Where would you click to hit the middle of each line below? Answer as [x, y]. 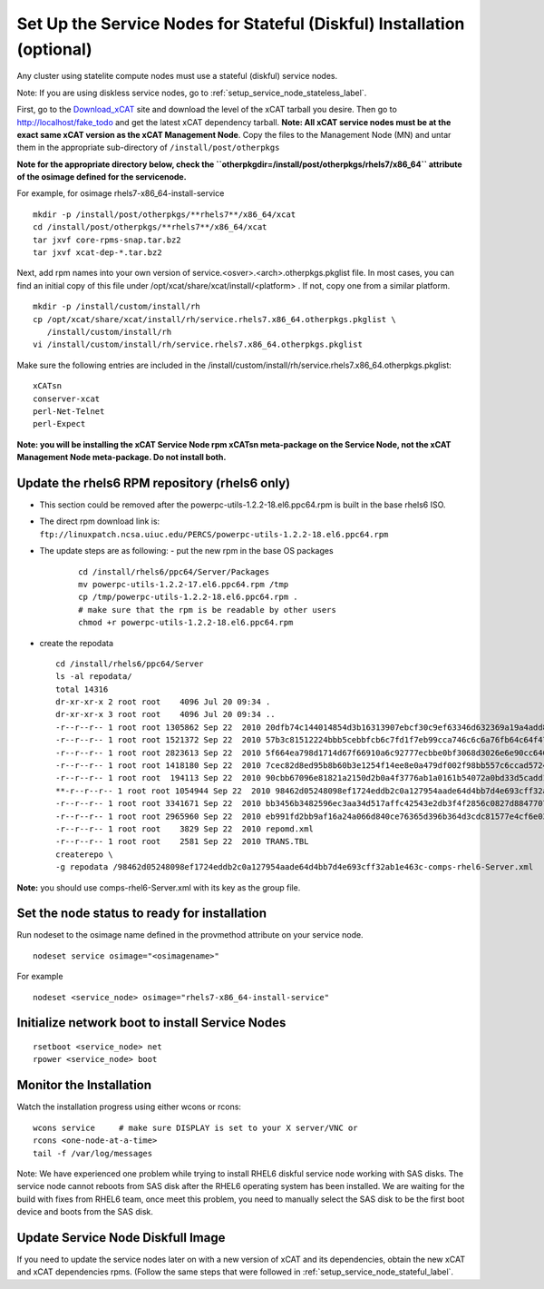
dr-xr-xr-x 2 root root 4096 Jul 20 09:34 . [163, 702]
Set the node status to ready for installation [142, 914]
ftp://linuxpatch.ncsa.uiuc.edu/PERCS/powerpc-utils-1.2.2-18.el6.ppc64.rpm [214, 534]
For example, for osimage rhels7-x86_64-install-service [121, 193]
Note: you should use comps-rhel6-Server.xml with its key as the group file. [159, 887]
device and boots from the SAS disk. [85, 1212]
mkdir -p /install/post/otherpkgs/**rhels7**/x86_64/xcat [165, 214]
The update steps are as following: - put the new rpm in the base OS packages [187, 551]
